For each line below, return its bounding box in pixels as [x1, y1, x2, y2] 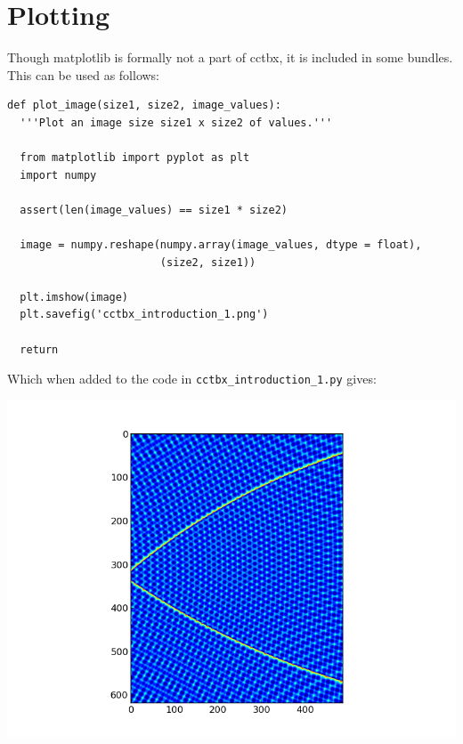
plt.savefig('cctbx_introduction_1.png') [20, 308, 269, 321]
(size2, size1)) [159, 255, 256, 269]
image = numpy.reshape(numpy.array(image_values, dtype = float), [20, 239, 422, 252]
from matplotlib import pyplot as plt [20, 151, 250, 165]
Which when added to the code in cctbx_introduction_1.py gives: [7, 369, 377, 388]
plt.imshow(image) [20, 290, 129, 303]
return [20, 343, 59, 356]
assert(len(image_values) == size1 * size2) [20, 203, 288, 216]
